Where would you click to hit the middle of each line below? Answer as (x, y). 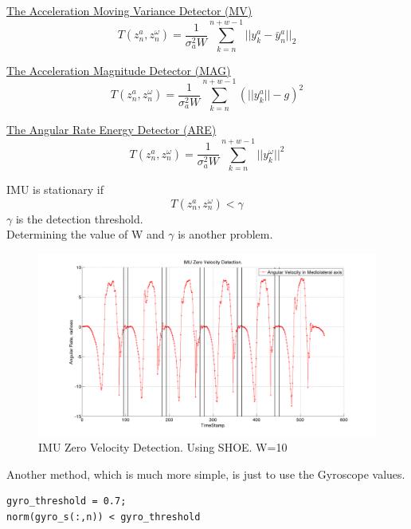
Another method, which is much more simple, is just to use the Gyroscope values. (206, 474)
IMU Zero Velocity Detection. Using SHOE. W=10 (163, 447)
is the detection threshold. (79, 218)
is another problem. (225, 234)
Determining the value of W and (86, 234)
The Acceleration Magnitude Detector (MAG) (119, 70)
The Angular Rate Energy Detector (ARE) (112, 130)
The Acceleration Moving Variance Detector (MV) (129, 10)
